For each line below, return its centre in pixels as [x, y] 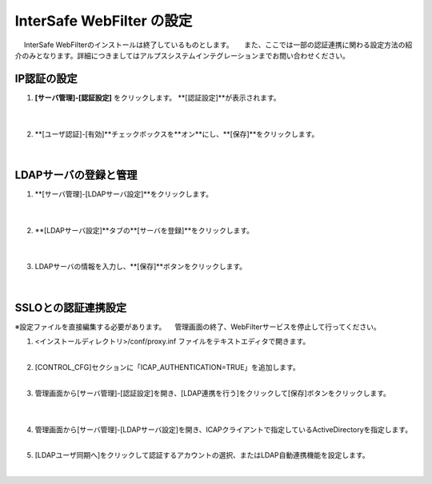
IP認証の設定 [46, 79]
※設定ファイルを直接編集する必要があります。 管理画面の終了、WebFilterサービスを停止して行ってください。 [198, 327]
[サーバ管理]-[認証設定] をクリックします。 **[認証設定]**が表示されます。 [158, 97]
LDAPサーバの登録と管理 [76, 175]
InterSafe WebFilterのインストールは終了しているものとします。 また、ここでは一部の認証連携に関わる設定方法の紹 [218, 45]
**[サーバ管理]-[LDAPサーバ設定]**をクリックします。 [124, 194]
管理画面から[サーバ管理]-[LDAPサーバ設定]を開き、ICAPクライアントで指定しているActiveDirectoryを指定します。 [223, 429]
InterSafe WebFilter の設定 [104, 21]
